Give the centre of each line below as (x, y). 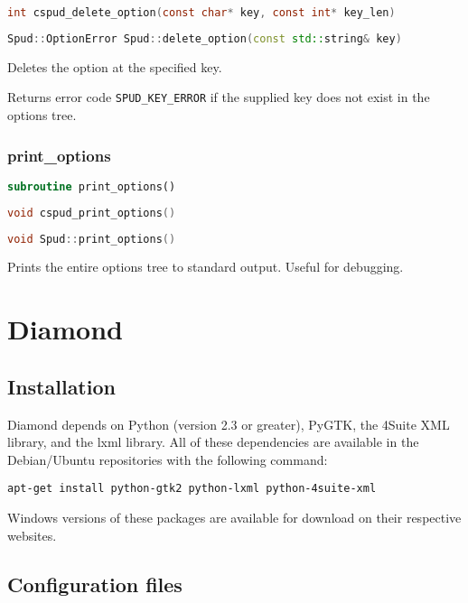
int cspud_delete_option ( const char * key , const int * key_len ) (201, 13)
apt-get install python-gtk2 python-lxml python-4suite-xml (192, 489)
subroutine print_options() (92, 186)
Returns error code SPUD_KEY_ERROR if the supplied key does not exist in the (219, 97)
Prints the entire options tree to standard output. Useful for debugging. (206, 267)
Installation (61, 386)
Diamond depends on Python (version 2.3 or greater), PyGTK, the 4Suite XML (229, 424)
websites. (32, 535)
